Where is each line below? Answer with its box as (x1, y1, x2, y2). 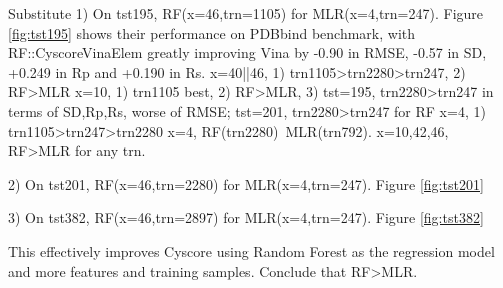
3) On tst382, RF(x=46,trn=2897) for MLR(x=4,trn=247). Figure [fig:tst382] (8, 207, 484, 228)
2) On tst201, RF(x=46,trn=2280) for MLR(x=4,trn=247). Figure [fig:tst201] (8, 173, 484, 194)
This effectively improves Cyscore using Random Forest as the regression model (8, 240, 495, 261)
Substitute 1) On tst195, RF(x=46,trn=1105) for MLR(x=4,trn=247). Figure (8, 3, 484, 23)
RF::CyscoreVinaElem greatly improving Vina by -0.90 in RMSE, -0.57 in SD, (8, 42, 487, 63)
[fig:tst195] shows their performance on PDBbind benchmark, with (8, 22, 416, 43)
